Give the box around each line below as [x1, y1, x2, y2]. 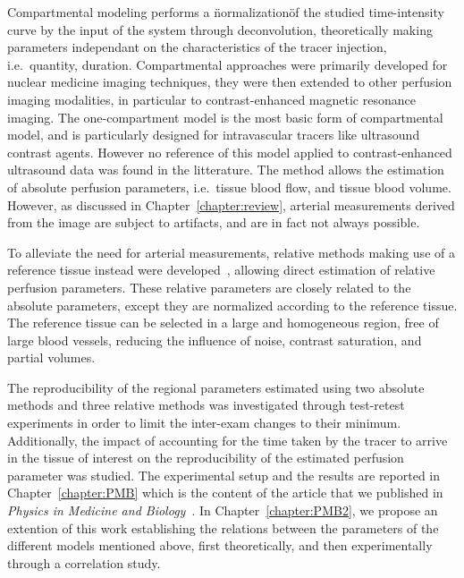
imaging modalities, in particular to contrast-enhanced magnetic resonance [7, 89, 416, 108]
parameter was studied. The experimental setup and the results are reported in [7, 465, 441, 484]
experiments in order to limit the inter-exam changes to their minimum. [7, 413, 401, 432]
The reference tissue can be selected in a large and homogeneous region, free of [7, 313, 439, 332]
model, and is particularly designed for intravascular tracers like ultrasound [7, 125, 420, 144]
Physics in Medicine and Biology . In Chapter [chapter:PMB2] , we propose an [7, 501, 438, 520]
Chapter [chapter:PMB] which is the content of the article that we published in [7, 483, 443, 502]
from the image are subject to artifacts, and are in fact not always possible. [7, 213, 420, 232]
